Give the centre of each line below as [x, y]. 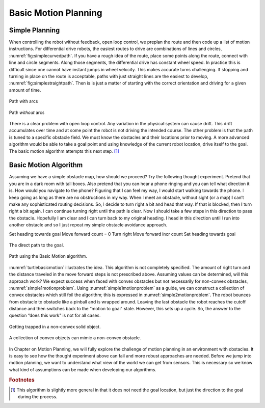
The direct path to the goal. [37, 245]
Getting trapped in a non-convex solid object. [55, 326]
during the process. [38, 397]
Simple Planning [34, 30]
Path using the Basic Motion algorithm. [48, 256]
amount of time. [25, 90]
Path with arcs [24, 101]
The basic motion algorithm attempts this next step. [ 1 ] [64, 151]
